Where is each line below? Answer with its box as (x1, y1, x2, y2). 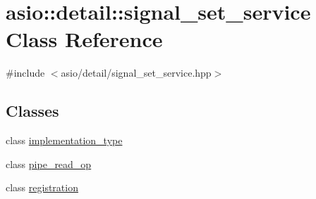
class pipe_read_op (6, 156, 92, 171)
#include (6, 65, 45, 80)
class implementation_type (6, 133, 123, 148)
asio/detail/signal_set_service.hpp (61, 65, 212, 80)
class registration (6, 180, 78, 195)
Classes (6, 100, 59, 122)
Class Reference (6, 25, 163, 53)
